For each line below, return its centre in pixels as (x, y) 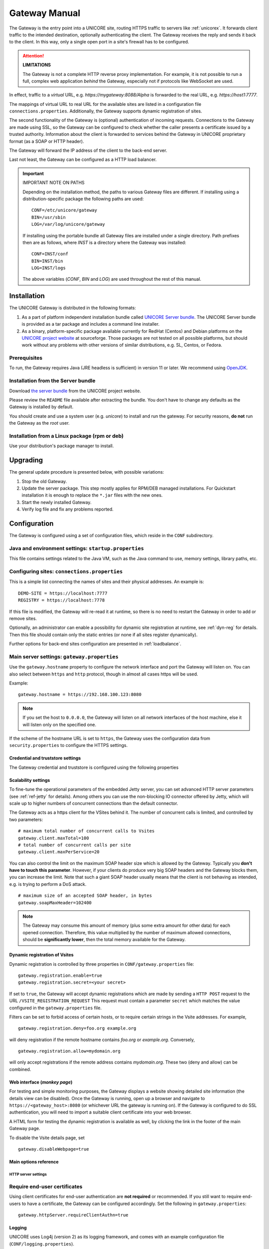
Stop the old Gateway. (44, 481)
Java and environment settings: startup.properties (77, 548)
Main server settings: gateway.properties (64, 656)
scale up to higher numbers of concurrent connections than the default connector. (94, 803)
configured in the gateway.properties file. (56, 1008)
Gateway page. (25, 1129)
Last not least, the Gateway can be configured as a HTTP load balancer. (83, 159)
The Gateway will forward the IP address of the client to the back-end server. (88, 150)
